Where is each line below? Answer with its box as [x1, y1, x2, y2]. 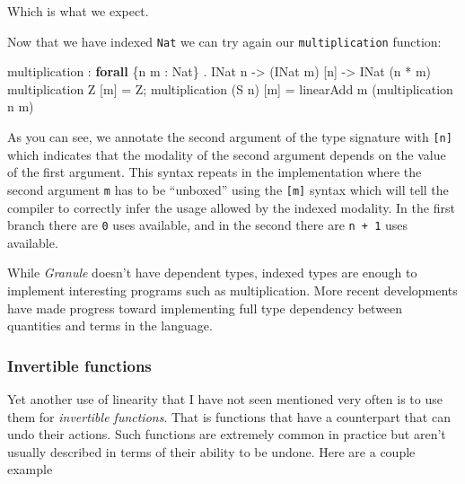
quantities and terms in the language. [7, 316, 213, 335]
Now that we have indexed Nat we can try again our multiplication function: [7, 31, 442, 50]
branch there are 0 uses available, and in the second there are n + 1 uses [7, 216, 408, 234]
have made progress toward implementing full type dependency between [7, 298, 403, 317]
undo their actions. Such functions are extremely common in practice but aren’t [7, 425, 446, 444]
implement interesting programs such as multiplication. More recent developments [7, 280, 458, 299]
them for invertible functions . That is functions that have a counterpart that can [7, 407, 451, 426]
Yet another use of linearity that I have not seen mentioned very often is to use [7, 389, 443, 408]
